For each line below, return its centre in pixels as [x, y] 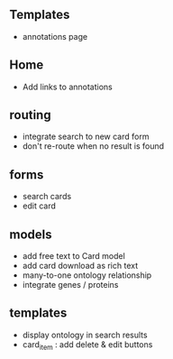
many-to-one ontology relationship [87, 275]
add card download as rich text [80, 266]
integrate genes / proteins [70, 285]
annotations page [55, 36]
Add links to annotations [67, 87]
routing [30, 115]
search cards [47, 197]
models [31, 234]
